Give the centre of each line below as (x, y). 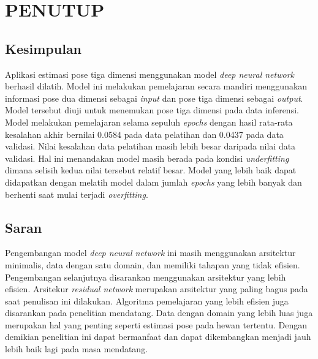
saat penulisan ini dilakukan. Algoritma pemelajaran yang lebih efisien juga (147, 300)
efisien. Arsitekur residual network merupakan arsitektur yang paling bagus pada (157, 289)
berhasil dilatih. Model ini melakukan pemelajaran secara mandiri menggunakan (156, 86)
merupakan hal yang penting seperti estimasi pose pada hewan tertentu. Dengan (156, 324)
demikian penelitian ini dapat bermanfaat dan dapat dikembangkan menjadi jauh (158, 337)
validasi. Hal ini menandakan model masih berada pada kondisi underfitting (147, 158)
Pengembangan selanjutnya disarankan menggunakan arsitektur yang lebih (146, 277)
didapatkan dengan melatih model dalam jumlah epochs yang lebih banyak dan (153, 182)
